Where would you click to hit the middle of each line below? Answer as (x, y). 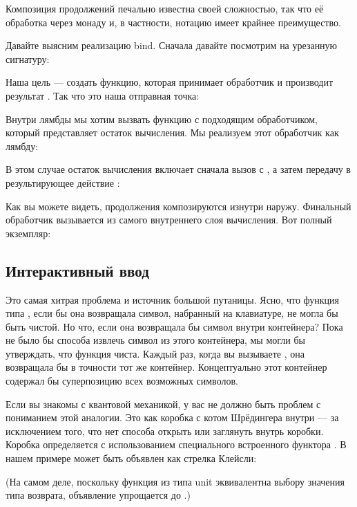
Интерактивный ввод (77, 270)
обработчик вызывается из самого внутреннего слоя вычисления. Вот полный (169, 220)
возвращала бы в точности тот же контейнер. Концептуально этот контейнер (166, 367)
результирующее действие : (63, 182)
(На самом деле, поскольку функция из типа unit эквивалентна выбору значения (175, 481)
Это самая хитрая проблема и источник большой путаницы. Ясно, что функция (172, 299)
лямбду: (22, 146)
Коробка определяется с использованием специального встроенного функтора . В (176, 444)
